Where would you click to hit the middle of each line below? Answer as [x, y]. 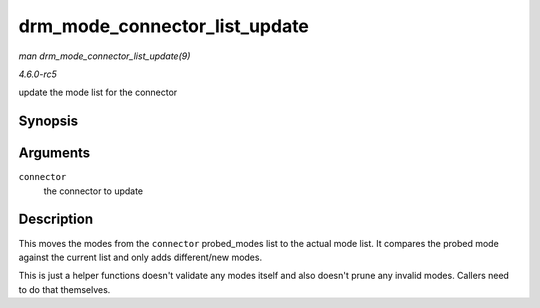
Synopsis [48, 121]
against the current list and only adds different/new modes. [140, 257]
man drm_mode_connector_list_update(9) [104, 56]
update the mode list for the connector [98, 92]
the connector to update [93, 191]
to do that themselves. [64, 289]
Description [56, 219]
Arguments [54, 153]
